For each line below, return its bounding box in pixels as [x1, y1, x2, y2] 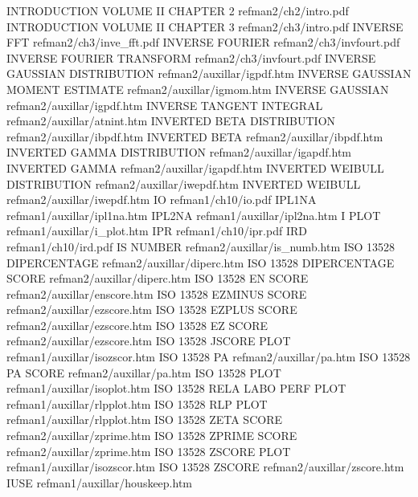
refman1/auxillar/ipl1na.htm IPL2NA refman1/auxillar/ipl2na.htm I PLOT [6, 206, 381, 223]
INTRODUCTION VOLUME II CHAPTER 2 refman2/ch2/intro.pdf [6, 2, 349, 18]
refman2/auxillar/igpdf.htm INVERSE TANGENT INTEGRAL [6, 96, 323, 113]
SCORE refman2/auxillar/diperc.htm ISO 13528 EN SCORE [6, 270, 309, 287]
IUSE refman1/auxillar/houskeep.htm [6, 474, 192, 491]
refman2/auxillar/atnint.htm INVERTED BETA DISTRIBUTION [6, 112, 336, 129]
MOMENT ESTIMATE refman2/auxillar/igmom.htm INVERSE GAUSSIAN [6, 80, 389, 97]
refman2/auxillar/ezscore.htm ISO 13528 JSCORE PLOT [6, 332, 291, 349]
